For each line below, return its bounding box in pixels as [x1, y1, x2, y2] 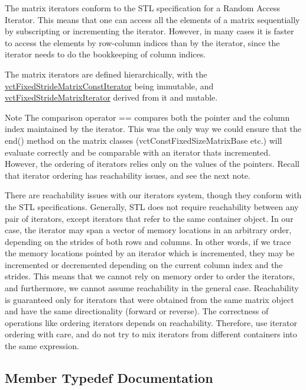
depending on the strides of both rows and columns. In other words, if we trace [5, 235, 291, 247]
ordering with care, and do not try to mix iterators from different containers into [5, 328, 297, 340]
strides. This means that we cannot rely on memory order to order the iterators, [5, 270, 295, 282]
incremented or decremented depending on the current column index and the [5, 258, 283, 270]
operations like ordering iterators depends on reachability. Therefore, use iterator [5, 316, 298, 328]
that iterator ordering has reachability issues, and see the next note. [5, 169, 250, 181]
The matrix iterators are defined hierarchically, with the [5, 67, 207, 80]
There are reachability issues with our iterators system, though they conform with [5, 189, 302, 201]
